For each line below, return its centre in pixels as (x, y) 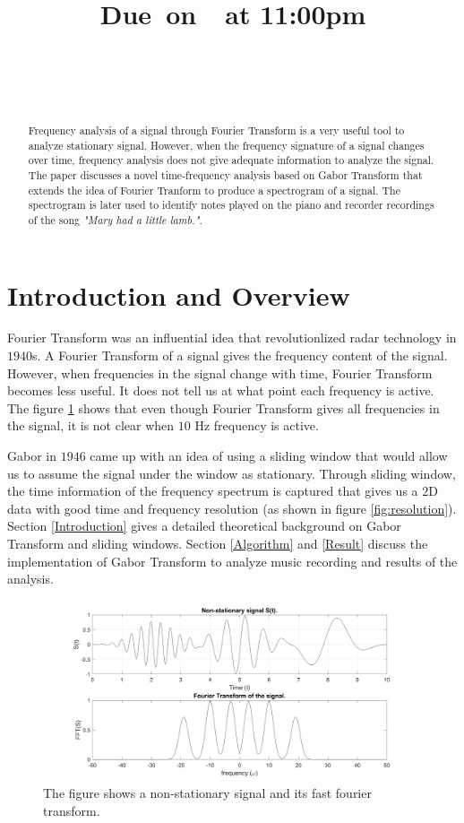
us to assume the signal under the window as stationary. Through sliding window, (232, 473)
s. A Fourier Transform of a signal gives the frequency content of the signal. (240, 355)
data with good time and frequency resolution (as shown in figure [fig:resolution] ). (232, 508)
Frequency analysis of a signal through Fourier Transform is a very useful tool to (216, 130)
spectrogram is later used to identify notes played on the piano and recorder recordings (231, 205)
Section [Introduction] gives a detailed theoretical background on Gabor (204, 526)
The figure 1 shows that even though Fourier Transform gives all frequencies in (223, 407)
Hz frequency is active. (257, 425)
